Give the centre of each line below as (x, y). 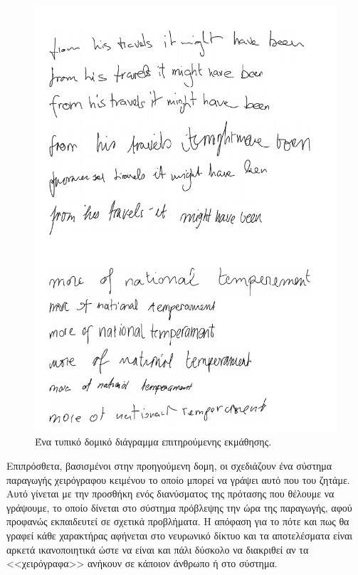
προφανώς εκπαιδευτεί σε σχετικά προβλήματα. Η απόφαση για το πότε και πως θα (178, 521)
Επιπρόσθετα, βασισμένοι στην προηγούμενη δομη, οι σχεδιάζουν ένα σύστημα (169, 466)
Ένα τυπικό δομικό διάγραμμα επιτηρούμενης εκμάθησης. (153, 442)
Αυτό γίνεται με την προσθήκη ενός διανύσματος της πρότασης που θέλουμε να (170, 494)
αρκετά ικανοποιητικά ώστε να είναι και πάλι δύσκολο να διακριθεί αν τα (158, 549)
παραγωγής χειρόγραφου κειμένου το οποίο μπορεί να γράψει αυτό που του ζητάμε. (178, 479)
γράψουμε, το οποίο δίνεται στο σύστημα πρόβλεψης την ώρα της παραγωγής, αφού (179, 507)
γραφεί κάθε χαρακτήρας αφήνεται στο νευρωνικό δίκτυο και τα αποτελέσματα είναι (180, 536)
